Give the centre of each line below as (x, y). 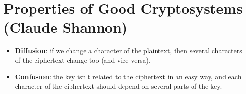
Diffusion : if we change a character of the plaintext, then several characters (128, 50)
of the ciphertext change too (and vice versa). (83, 60)
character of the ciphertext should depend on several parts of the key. (118, 86)
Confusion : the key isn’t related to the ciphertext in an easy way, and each (128, 76)
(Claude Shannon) (66, 27)
